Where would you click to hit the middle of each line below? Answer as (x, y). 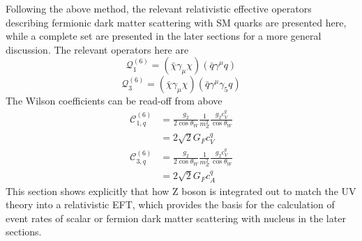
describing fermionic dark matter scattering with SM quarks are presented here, (176, 22)
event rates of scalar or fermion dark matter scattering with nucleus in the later (176, 218)
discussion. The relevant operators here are (97, 49)
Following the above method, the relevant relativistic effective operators (159, 8)
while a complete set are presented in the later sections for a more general (164, 36)
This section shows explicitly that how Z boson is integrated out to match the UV (181, 191)
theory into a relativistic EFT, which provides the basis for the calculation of (170, 204)
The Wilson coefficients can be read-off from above (114, 101)
